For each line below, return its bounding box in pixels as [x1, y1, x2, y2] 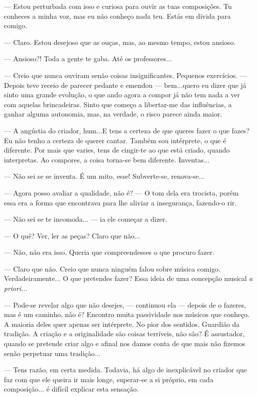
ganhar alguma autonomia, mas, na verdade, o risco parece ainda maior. [4, 109, 222, 119]
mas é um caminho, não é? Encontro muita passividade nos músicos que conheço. [4, 309, 250, 319]
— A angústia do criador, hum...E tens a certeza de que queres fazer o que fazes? [4, 125, 250, 135]
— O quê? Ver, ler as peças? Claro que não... [4, 230, 140, 240]
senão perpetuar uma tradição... [4, 348, 101, 358]
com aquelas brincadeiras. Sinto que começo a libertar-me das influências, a [4, 99, 232, 109]
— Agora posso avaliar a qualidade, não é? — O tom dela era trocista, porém [4, 187, 239, 198]
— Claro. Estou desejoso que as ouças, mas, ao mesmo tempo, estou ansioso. [4, 37, 236, 47]
